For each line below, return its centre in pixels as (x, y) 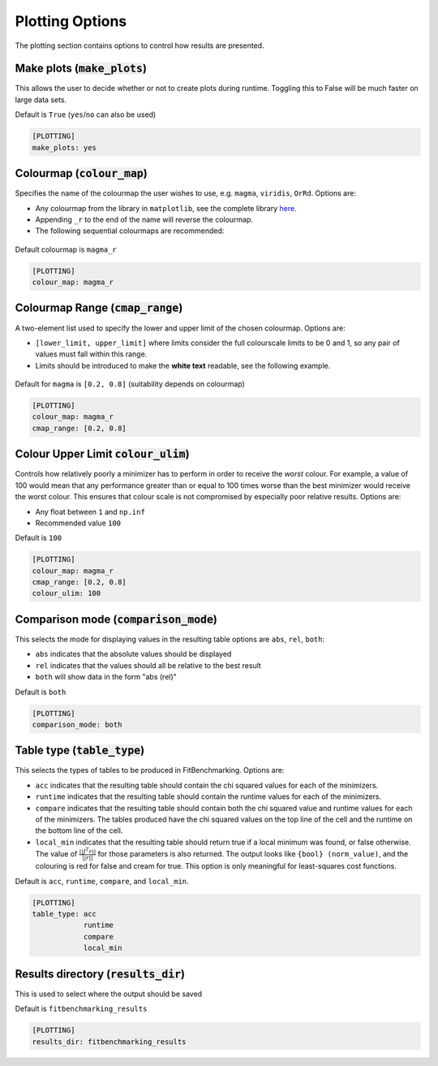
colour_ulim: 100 (67, 593)
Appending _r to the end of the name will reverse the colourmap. (144, 219)
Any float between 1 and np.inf (90, 511)
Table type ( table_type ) (80, 751)
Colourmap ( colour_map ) (81, 173)
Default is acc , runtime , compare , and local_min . (102, 881)
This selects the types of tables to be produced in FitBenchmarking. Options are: (150, 770)
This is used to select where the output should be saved (109, 994)
